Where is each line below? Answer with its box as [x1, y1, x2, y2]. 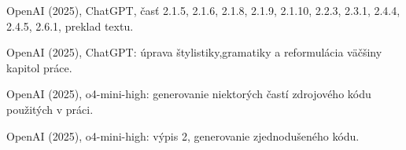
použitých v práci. [6, 101, 94, 117]
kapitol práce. [6, 59, 72, 75]
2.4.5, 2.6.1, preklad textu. [6, 17, 134, 34]
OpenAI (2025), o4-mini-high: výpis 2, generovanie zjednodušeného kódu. [6, 127, 360, 144]
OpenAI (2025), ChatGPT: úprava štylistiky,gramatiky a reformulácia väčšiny [6, 44, 382, 60]
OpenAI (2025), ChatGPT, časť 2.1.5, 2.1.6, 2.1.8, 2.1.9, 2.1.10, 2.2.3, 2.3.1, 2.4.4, [6, 2, 400, 18]
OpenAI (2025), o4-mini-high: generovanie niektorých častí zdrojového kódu [6, 86, 371, 102]
